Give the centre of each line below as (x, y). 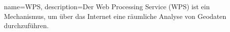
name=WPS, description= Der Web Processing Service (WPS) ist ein (107, 6)
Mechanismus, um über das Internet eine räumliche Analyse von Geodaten (115, 16)
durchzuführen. (26, 25)
